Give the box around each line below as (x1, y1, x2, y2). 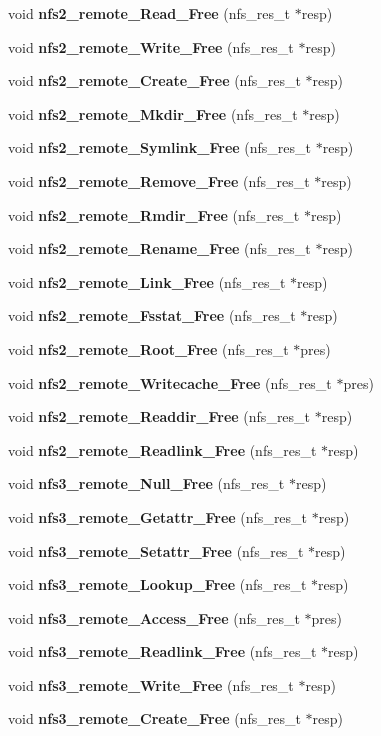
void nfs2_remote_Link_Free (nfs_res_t (8, 271, 286, 292)
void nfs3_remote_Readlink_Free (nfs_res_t (8, 641, 317, 662)
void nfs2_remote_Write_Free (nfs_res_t (8, 36, 294, 57)
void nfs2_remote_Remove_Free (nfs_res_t (8, 170, 310, 191)
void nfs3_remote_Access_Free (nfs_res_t (8, 607, 300, 628)
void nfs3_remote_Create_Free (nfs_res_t (8, 708, 301, 729)
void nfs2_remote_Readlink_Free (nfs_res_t (8, 439, 317, 460)
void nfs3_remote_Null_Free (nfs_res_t (8, 473, 285, 494)
